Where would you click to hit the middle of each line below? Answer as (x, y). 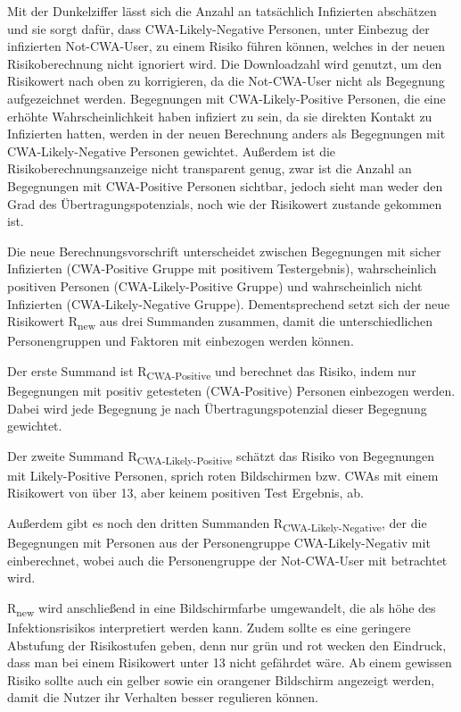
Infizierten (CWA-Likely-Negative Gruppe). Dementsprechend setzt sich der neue (229, 303)
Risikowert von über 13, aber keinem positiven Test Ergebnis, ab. (185, 493)
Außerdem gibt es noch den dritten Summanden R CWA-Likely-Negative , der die (217, 524)
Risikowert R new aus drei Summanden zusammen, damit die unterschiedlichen (220, 322)
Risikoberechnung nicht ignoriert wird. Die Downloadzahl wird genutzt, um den (225, 63)
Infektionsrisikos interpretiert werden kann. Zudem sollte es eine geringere (209, 628)
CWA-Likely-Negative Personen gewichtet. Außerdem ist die (172, 151)
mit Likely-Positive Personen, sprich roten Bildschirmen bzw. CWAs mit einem (223, 475)
